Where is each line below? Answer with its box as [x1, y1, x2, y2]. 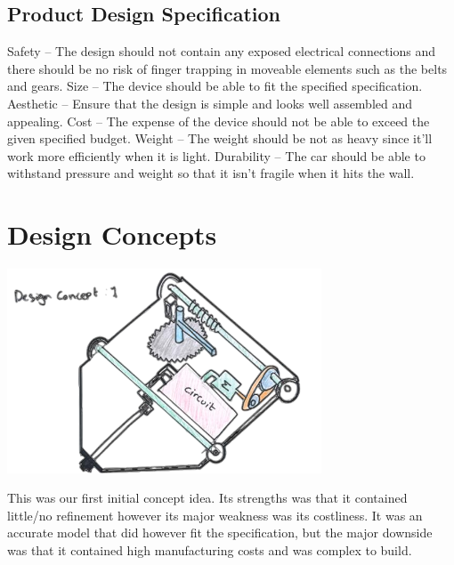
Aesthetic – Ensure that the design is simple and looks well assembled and [7, 93, 413, 112]
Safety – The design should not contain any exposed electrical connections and [7, 42, 436, 61]
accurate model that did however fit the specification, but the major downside [7, 523, 433, 542]
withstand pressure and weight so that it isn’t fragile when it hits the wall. [7, 164, 415, 182]
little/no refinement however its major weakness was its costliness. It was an [7, 505, 423, 524]
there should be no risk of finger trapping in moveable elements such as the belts [7, 59, 448, 77]
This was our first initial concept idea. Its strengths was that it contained [7, 488, 408, 507]
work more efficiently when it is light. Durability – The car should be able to [7, 146, 426, 165]
